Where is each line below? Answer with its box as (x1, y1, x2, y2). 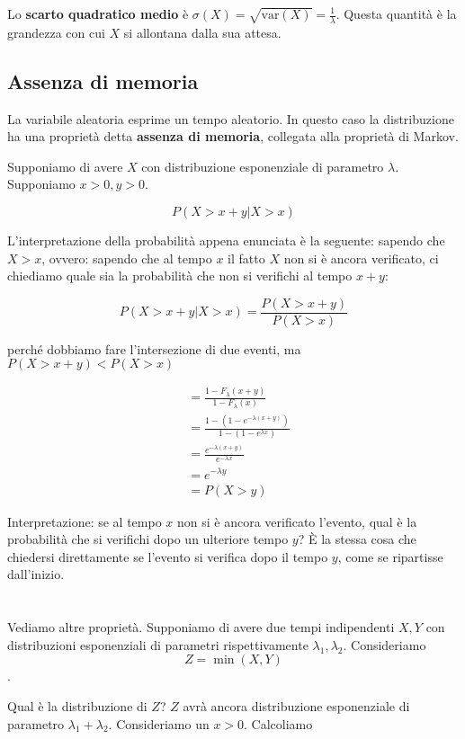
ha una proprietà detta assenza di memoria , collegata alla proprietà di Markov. (7, 127, 459, 146)
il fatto (228, 248, 265, 267)
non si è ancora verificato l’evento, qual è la (176, 512, 417, 530)
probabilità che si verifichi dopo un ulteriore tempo (7, 530, 289, 548)
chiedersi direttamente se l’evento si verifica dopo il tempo (7, 547, 328, 565)
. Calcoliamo (244, 714, 313, 733)
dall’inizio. (7, 565, 65, 583)
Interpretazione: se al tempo (7, 512, 162, 530)
